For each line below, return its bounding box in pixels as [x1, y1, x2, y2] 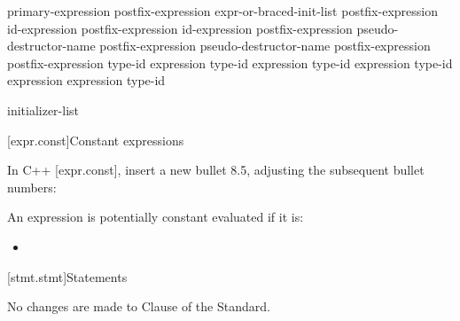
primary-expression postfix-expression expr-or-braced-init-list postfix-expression [7, 2, 438, 20]
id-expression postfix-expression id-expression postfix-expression [7, 19, 353, 37]
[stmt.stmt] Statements [7, 267, 128, 286]
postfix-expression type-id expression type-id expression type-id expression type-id [7, 53, 453, 72]
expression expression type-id [7, 71, 166, 90]
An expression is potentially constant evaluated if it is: [7, 207, 304, 226]
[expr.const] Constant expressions [7, 130, 184, 149]
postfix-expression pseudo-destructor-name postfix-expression [99, 36, 431, 55]
